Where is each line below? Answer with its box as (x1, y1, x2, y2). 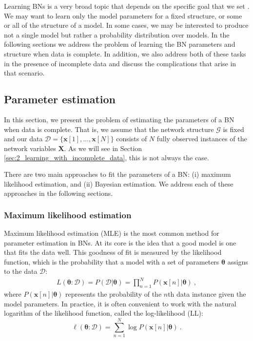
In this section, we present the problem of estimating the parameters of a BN (4, 114, 234, 124)
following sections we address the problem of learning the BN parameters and (4, 39, 235, 49)
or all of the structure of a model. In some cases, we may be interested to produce (4, 20, 249, 30)
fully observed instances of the (156, 133, 247, 144)
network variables (4, 143, 56, 153)
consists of (116, 133, 147, 144)
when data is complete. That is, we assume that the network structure (4, 124, 214, 134)
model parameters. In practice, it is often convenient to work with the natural (4, 298, 236, 308)
